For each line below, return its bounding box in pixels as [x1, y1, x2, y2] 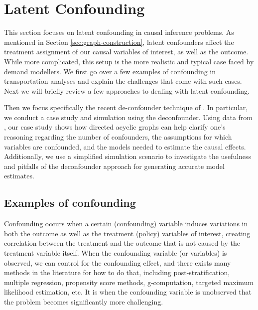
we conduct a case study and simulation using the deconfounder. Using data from [4, 112, 253, 122]
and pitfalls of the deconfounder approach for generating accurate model [4, 160, 225, 171]
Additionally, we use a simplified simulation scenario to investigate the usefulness [4, 151, 252, 161]
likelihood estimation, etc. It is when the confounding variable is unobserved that [4, 287, 252, 297]
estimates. [4, 170, 34, 181]
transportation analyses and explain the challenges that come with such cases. [4, 76, 242, 86]
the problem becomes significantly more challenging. [4, 296, 163, 307]
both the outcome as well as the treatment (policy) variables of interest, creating [4, 228, 251, 238]
